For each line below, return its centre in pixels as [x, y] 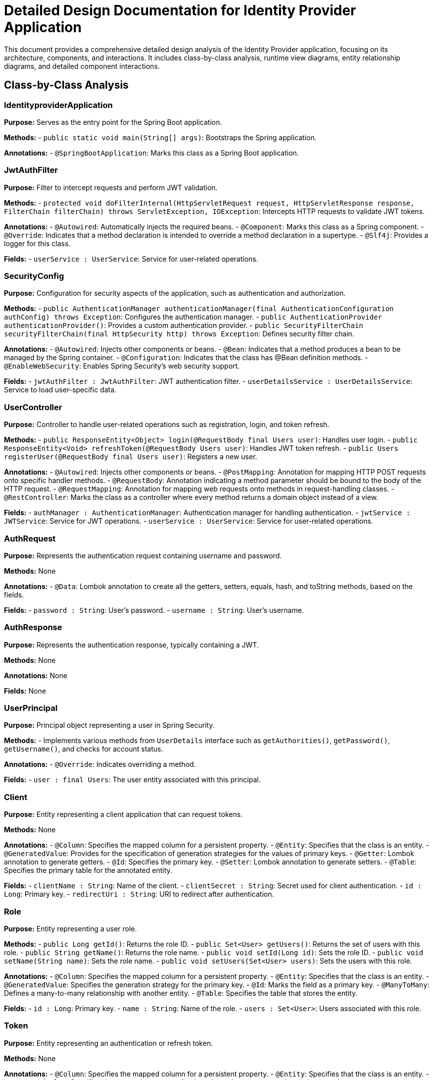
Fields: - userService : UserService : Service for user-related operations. [131, 259]
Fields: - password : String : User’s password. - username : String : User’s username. [154, 610]
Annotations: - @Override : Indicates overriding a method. [100, 764]
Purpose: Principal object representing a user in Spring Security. [109, 725]
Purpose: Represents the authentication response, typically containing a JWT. [131, 645]
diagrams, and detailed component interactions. [82, 66]
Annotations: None [36, 675]
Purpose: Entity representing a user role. [71, 928]
